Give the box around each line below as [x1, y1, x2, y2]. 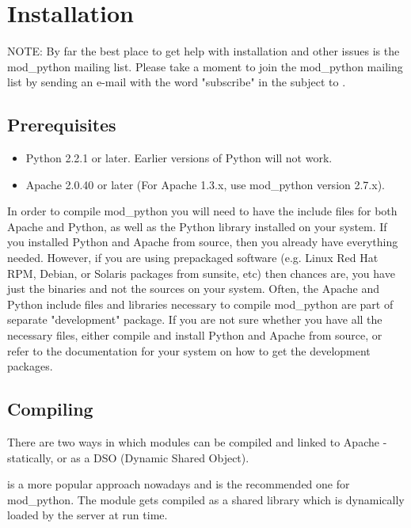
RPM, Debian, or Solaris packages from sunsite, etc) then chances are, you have [7, 264, 395, 281]
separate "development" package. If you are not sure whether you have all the [7, 311, 382, 328]
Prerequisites [7, 112, 116, 137]
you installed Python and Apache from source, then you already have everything [7, 234, 398, 250]
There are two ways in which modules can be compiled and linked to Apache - [7, 434, 387, 450]
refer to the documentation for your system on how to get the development [7, 342, 371, 359]
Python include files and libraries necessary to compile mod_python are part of [7, 295, 394, 312]
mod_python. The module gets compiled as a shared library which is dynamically [7, 491, 405, 507]
